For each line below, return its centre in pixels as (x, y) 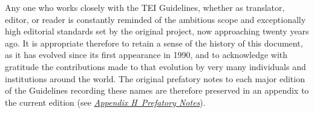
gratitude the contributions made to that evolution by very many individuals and (155, 66)
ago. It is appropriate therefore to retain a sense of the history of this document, (154, 43)
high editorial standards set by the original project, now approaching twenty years (157, 31)
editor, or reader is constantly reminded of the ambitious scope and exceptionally (155, 19)
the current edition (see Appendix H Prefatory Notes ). (105, 102)
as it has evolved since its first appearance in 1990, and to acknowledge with (146, 55)
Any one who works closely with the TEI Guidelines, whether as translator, (145, 7)
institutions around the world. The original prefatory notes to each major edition (155, 78)
